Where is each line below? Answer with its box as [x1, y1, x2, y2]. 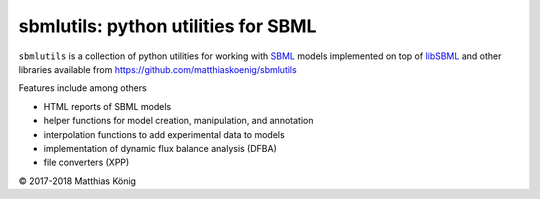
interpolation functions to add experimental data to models [43, 128, 285, 140]
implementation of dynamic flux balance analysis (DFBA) [43, 142, 277, 154]
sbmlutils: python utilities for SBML [18, 15, 317, 37]
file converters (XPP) [43, 156, 130, 169]
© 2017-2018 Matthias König [18, 175, 137, 187]
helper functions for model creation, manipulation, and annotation [43, 115, 314, 127]
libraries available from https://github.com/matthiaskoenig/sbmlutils [18, 63, 297, 75]
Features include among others [18, 82, 147, 94]
